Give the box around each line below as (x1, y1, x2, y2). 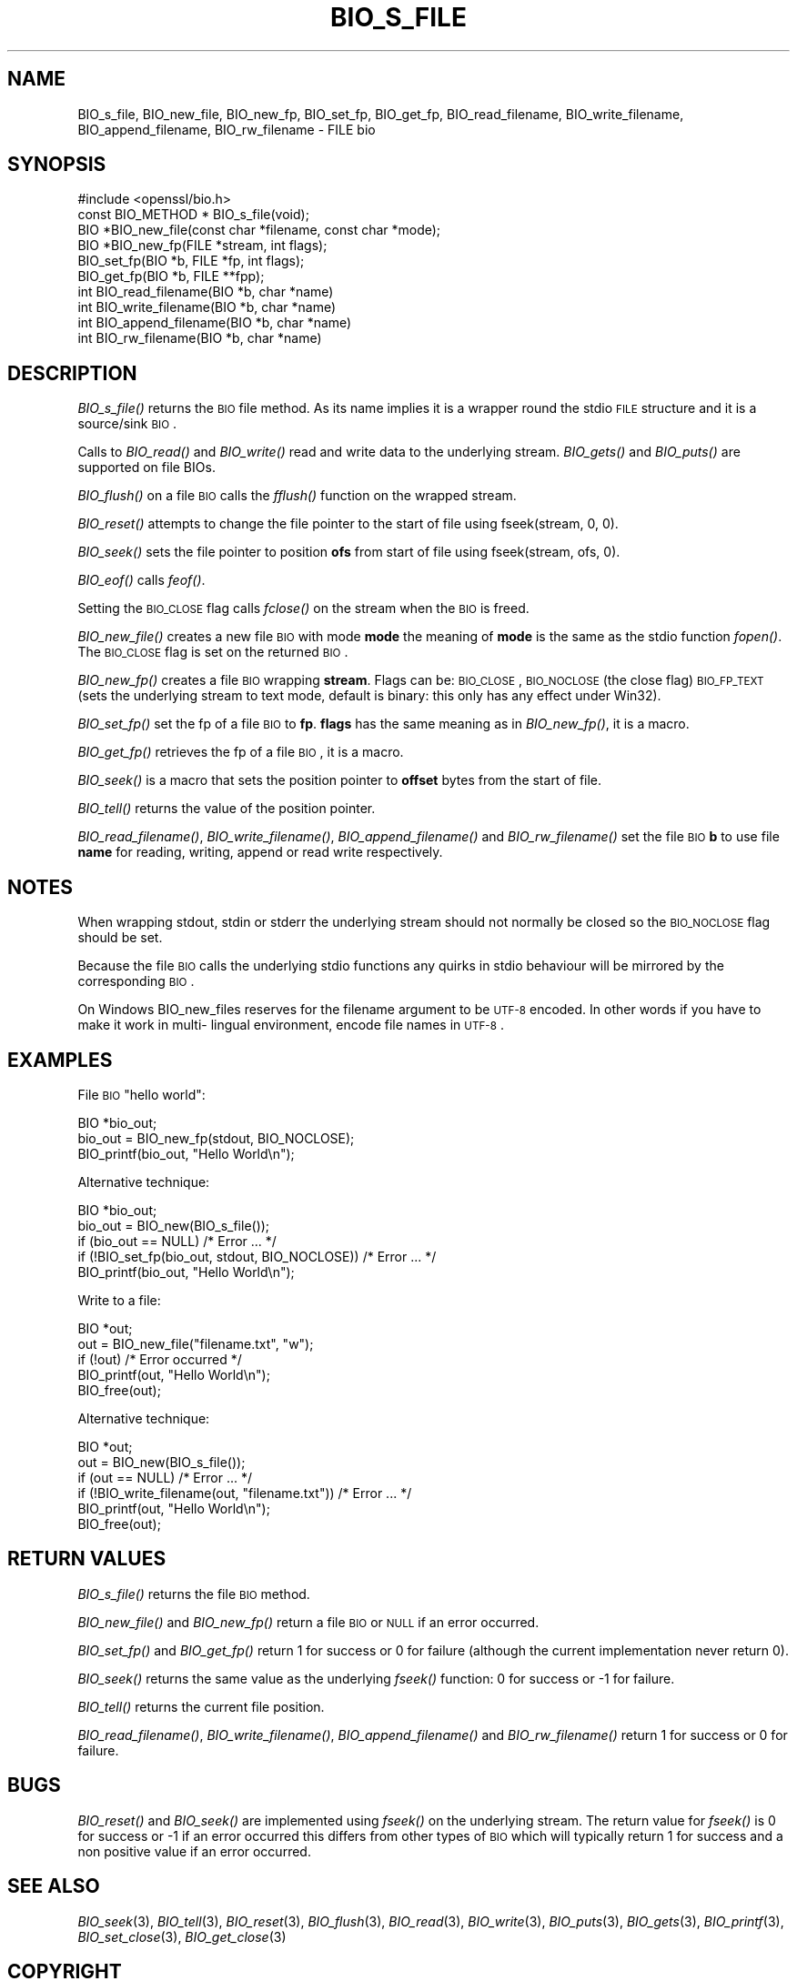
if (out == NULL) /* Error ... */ (77, 1469, 252, 1485)
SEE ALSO (7, 1875, 100, 1898)
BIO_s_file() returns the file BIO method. (77, 1585, 310, 1602)
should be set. (77, 930, 163, 946)
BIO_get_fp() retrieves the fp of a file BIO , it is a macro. (77, 744, 404, 760)
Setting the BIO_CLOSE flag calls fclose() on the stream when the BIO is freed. (77, 600, 530, 617)
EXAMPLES (7, 1048, 113, 1071)
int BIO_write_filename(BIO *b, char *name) (77, 299, 337, 316)
